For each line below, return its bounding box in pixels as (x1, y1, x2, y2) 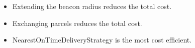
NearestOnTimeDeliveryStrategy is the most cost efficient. (12, 34, 192, 45)
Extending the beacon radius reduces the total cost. (12, 1, 172, 11)
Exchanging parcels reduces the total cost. (12, 17, 142, 28)
